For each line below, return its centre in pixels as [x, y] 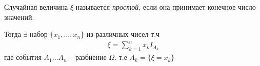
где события [23, 57]
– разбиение [88, 57]
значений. [19, 17]
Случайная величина [36, 7]
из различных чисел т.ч [123, 34]
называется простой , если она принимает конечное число [166, 7]
